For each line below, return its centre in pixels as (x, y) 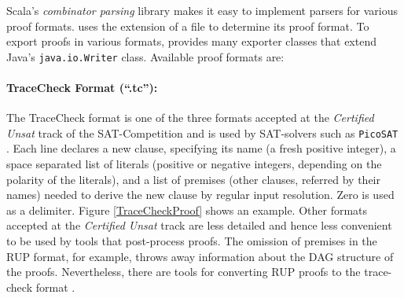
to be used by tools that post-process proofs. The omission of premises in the (192, 241)
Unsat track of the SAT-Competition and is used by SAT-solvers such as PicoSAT (202, 132)
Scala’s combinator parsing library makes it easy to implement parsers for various (202, 10)
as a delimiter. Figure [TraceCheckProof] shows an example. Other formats (187, 210)
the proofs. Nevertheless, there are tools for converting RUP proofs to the (184, 272)
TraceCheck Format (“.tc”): (82, 88)
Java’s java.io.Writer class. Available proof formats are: (145, 56)
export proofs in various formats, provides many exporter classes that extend (191, 41)
